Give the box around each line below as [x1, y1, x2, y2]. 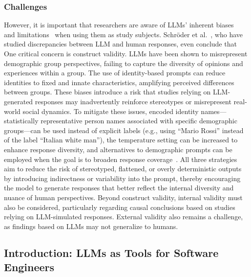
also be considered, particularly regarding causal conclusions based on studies [4, 202, 235, 212]
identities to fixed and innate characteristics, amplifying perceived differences [4, 77, 234, 87]
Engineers [4, 259, 55, 275]
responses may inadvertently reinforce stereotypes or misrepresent [35, 96, 231, 106]
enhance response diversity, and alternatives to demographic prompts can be [4, 144, 232, 154]
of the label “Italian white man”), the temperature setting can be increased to [4, 135, 238, 145]
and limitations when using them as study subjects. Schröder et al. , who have [4, 29, 243, 39]
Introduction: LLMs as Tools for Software [4, 245, 219, 260]
